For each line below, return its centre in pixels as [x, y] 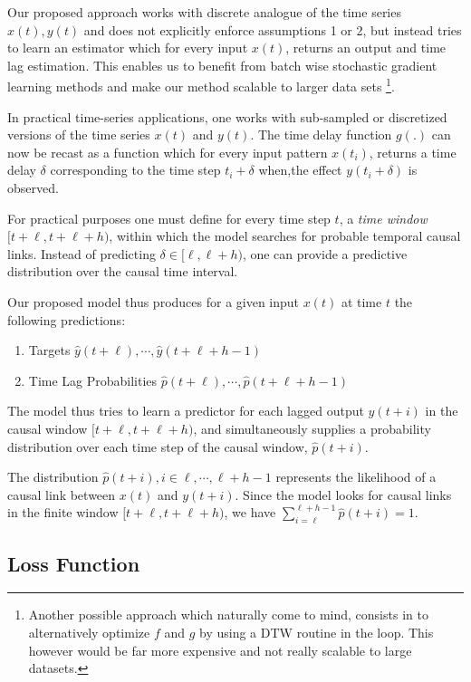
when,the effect [300, 170]
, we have [250, 512]
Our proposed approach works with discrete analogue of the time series [204, 12]
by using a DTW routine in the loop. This [317, 632]
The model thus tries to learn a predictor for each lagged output [186, 411]
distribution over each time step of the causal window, [158, 446]
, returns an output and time [366, 48]
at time [361, 301]
